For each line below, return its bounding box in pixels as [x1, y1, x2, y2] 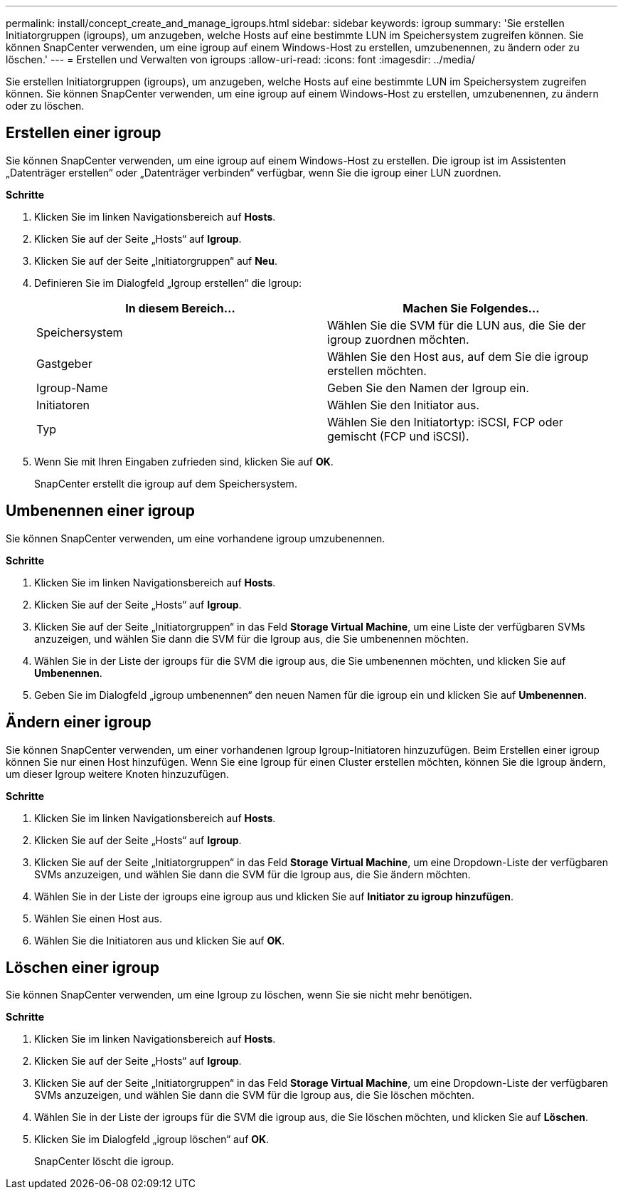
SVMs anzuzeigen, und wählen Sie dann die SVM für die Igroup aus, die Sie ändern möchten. [34, 868, 471, 880]
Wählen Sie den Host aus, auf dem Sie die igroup [327, 349, 589, 364]
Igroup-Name [36, 380, 108, 395]
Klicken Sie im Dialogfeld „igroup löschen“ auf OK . [34, 1133, 270, 1146]
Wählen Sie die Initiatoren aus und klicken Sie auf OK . [34, 934, 285, 947]
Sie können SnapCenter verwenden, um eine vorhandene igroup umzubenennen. [6, 532, 385, 544]
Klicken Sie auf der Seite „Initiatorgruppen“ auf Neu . [34, 254, 277, 267]
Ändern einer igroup [6, 713, 151, 732]
